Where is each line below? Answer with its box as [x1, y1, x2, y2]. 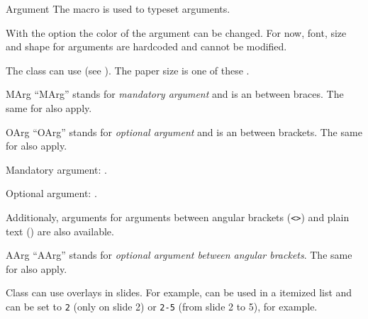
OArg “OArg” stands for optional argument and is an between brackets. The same [6, 124, 362, 139]
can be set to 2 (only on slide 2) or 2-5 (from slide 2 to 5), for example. [6, 298, 318, 313]
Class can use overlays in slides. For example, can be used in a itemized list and [6, 285, 352, 300]
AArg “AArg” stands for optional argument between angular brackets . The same [6, 247, 352, 262]
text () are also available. [6, 223, 114, 238]
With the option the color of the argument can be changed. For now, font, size [6, 25, 347, 40]
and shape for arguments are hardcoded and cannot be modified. [6, 39, 287, 54]
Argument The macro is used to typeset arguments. [6, 1, 230, 16]
